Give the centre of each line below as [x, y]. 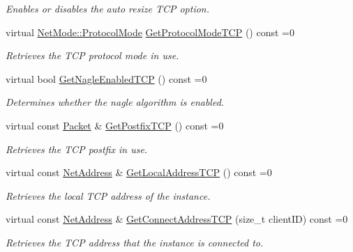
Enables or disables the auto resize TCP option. [108, 8]
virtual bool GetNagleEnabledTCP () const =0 [106, 78]
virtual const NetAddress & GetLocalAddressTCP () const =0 [139, 172]
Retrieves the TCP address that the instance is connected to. [135, 242]
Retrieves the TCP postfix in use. [77, 149]
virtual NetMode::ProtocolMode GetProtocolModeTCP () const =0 [150, 32]
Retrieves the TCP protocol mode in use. [92, 55]
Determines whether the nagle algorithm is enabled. [115, 102]
